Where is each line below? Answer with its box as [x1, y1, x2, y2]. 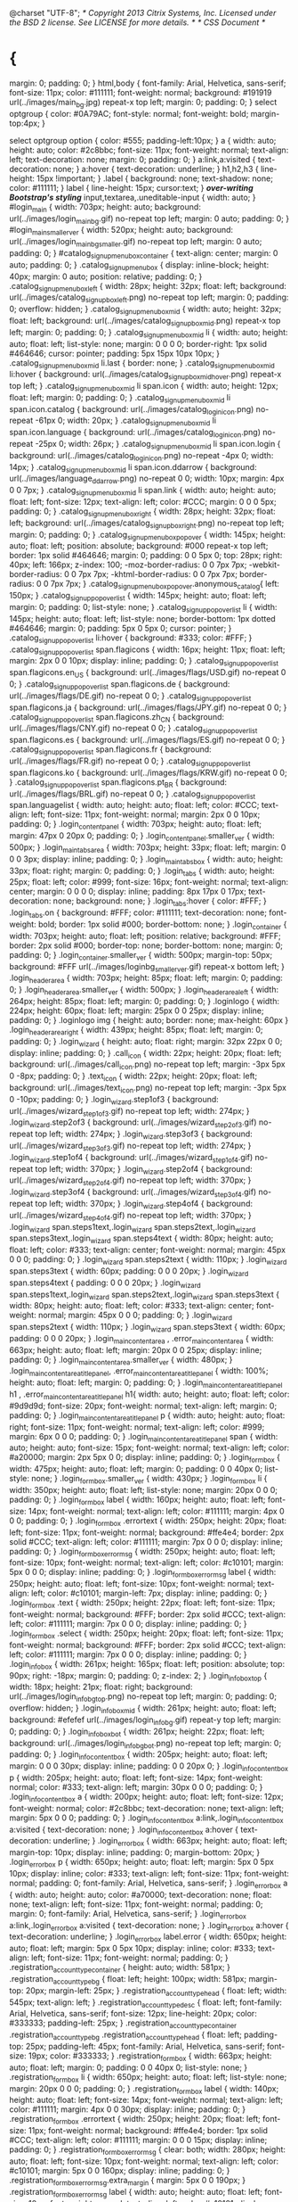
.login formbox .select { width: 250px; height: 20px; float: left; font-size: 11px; [9, 1628, 285, 1640]
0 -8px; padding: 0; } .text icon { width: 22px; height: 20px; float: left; [9, 1070, 258, 1083]
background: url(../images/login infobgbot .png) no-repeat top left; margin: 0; [9, 1737, 282, 1751]
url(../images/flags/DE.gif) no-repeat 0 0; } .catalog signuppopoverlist [9, 690, 252, 703]
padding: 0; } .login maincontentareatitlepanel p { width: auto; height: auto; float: [9, 1409, 286, 1423]
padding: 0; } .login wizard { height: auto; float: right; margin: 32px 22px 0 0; [9, 1035, 283, 1049]
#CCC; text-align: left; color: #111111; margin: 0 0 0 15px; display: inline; [9, 2135, 268, 2146]
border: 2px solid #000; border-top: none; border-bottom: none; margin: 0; [9, 940, 283, 951]
